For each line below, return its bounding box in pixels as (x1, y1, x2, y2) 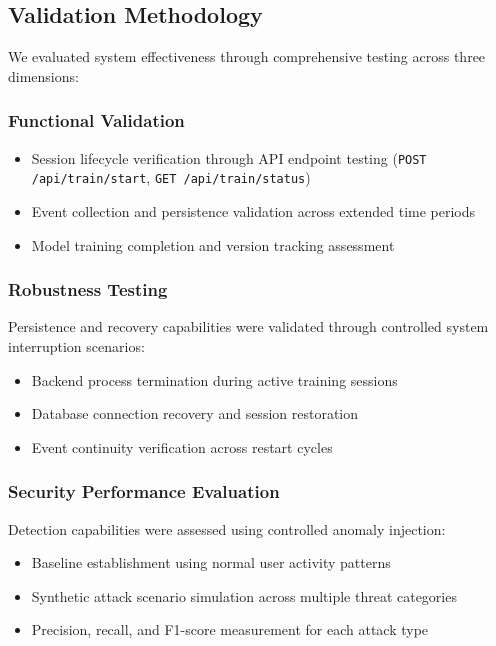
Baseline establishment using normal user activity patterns (31, 552, 391, 573)
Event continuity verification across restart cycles (31, 436, 333, 457)
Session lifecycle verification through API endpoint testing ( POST (31, 147, 427, 168)
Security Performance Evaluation (8, 479, 280, 504)
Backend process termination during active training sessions (31, 369, 398, 390)
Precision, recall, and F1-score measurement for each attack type (31, 619, 429, 640)
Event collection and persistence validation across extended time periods (31, 200, 476, 221)
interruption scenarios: (8, 335, 145, 356)
